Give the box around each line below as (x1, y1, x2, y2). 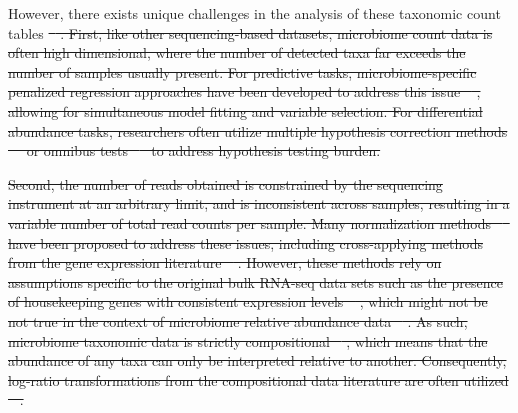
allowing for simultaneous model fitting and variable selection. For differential (8, 100, 483, 121)
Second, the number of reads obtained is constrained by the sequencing (8, 173, 443, 194)
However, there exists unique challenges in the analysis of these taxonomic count (8, 3, 501, 23)
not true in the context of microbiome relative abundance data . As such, (8, 310, 468, 331)
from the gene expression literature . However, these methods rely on (8, 252, 442, 273)
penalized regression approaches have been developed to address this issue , (8, 81, 481, 102)
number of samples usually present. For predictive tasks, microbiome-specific (8, 61, 477, 82)
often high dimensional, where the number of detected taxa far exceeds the (8, 42, 466, 63)
